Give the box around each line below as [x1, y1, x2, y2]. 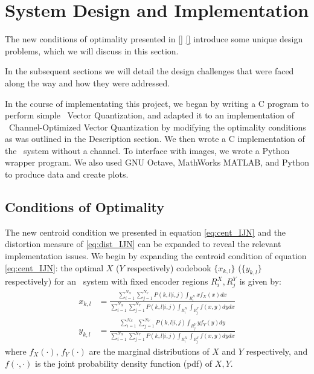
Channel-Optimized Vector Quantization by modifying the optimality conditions [8, 120, 306, 133]
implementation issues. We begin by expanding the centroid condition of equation [5, 250, 307, 262]
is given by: [239, 275, 281, 288]
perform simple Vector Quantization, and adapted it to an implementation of [5, 109, 294, 121]
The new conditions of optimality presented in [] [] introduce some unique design [5, 33, 303, 45]
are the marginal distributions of [89, 344, 210, 357]
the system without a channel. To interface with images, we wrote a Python [5, 144, 290, 156]
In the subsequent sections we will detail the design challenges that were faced [5, 65, 294, 77]
